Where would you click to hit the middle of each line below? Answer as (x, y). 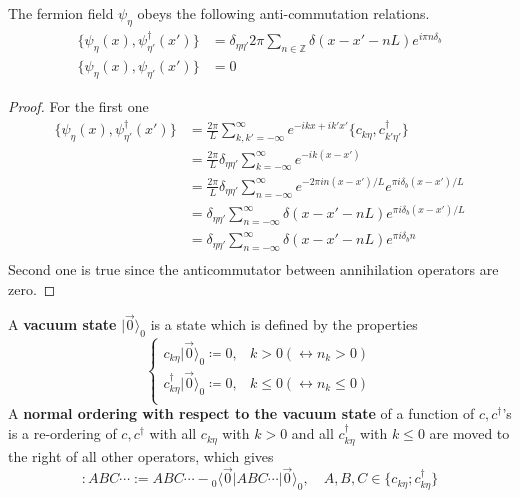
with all (173, 433)
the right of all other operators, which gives (141, 455)
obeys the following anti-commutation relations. (283, 13)
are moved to (469, 433)
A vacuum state (62, 324)
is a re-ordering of (62, 433)
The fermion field (61, 13)
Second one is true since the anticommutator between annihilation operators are (253, 269)
